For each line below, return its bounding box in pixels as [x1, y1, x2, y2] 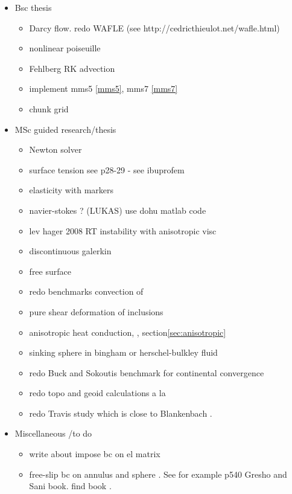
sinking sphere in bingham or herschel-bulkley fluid [29, 346, 218, 359]
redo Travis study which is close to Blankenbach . [29, 406, 212, 419]
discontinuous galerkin [29, 245, 112, 257]
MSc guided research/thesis [14, 123, 116, 135]
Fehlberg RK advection [29, 62, 115, 74]
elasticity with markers [29, 184, 114, 196]
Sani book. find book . [29, 480, 112, 492]
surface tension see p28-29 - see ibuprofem [29, 163, 185, 176]
